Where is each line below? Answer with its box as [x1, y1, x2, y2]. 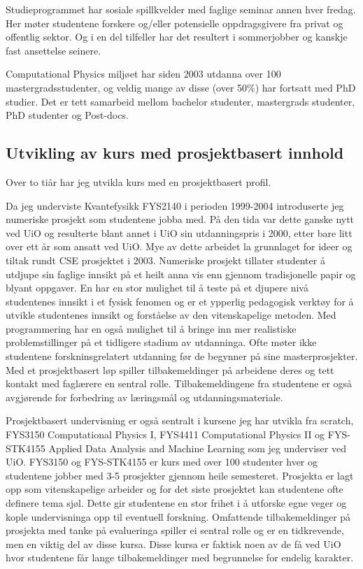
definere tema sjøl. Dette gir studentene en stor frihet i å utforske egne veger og [6, 496, 347, 510]
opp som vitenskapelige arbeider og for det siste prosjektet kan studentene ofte [6, 482, 343, 496]
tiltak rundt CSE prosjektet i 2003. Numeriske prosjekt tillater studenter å [6, 252, 325, 267]
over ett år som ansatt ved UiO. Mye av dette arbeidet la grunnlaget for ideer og [6, 239, 353, 254]
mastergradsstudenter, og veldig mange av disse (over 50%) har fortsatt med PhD [6, 80, 356, 94]
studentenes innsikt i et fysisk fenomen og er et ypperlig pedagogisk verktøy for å [6, 294, 354, 308]
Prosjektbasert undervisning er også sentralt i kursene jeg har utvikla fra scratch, [6, 413, 354, 428]
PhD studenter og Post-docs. [6, 108, 129, 122]
